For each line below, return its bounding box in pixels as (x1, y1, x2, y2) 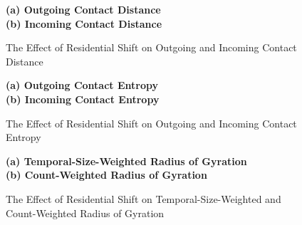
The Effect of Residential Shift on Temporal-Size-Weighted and (6, 191, 281, 206)
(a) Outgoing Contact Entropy (6, 78, 158, 93)
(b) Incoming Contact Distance (6, 16, 162, 31)
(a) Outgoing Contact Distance (6, 2, 161, 16)
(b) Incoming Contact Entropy (6, 91, 160, 106)
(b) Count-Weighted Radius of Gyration (6, 167, 207, 182)
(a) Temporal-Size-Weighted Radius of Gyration (6, 153, 247, 168)
